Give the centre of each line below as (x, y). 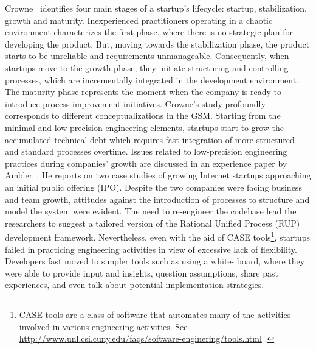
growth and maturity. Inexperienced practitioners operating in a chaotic (139, 20)
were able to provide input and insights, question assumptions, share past (142, 273)
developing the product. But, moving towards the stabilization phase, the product (157, 44)
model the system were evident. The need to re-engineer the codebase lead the (151, 211)
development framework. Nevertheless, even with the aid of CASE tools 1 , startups (158, 236)
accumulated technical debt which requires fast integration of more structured (150, 139)
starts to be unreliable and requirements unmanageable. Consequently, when (147, 56)
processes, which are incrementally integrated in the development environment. (152, 79)
